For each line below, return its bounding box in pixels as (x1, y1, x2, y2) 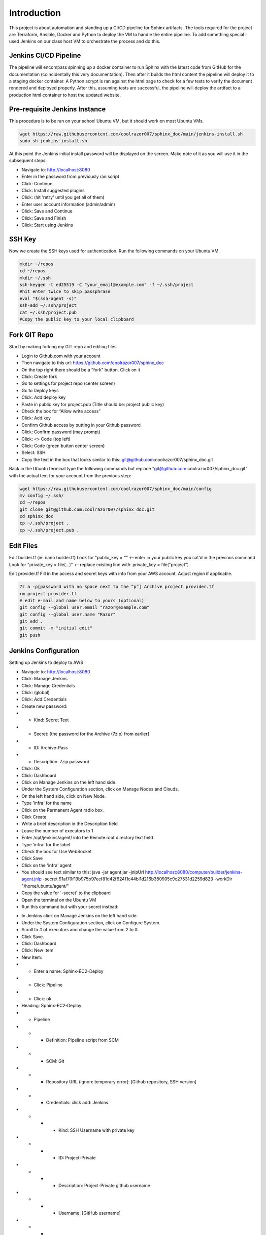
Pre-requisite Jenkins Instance (9, 105, 106, 113)
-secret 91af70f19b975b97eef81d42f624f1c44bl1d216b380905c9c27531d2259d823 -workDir (42, 876, 233, 882)
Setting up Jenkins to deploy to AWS (9, 659, 84, 665)
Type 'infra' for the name (21, 800, 72, 806)
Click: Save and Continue (21, 208, 73, 214)
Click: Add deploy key (21, 394, 66, 400)
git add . (19, 618, 43, 624)
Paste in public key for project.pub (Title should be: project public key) (21, 401, 165, 407)
